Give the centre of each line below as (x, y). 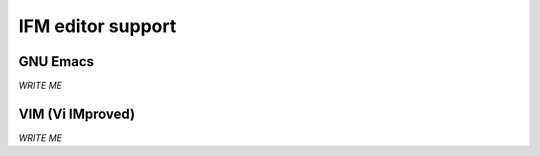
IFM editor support (97, 26)
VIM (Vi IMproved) (76, 113)
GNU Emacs (56, 61)
